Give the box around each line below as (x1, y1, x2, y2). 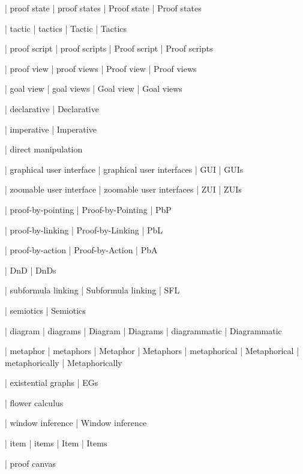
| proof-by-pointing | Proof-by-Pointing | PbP (5, 203, 172, 215)
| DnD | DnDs (5, 263, 56, 276)
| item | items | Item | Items (5, 437, 107, 449)
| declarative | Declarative (5, 102, 99, 115)
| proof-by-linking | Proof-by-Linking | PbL (5, 223, 163, 236)
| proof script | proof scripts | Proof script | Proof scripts (5, 42, 213, 55)
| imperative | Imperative (5, 122, 97, 135)
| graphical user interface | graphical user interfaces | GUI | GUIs (5, 163, 244, 175)
